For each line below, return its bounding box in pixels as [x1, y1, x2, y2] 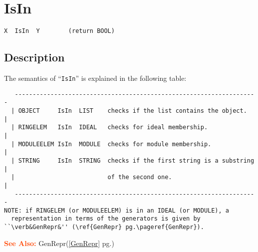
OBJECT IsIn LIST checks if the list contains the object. [18, 107, 247, 114]
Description [4, 49, 65, 65]
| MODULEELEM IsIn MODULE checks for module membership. [11, 140, 212, 148]
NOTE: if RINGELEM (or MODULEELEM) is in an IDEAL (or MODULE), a [4, 207, 230, 214]
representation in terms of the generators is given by [11, 215, 201, 223]
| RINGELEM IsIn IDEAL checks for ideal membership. [11, 124, 208, 131]
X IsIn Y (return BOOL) [4, 27, 115, 35]
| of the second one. [11, 174, 172, 181]
